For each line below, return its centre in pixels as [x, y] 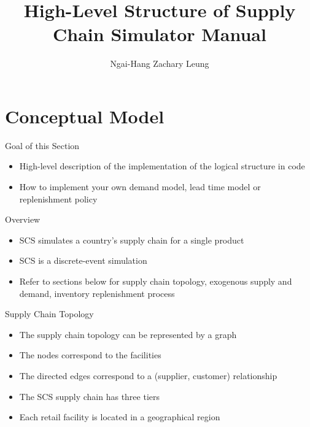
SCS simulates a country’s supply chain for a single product [132, 240]
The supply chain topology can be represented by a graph [128, 334]
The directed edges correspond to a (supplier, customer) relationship [148, 375]
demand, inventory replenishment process [97, 293]
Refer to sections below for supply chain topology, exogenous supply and [156, 281]
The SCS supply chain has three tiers [89, 396]
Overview [23, 219]
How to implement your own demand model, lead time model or [140, 187]
